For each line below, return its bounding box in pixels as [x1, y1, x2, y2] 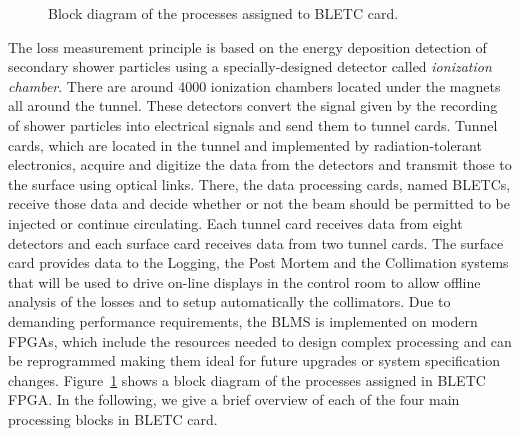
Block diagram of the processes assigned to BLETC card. [48, 3, 399, 23]
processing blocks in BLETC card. [8, 408, 218, 429]
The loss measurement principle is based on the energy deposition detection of [8, 36, 487, 57]
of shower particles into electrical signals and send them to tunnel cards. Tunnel [8, 114, 498, 135]
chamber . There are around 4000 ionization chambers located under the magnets [8, 75, 501, 96]
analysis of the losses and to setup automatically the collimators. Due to [8, 291, 451, 312]
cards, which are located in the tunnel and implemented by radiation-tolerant [8, 134, 482, 155]
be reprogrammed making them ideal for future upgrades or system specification [8, 350, 501, 371]
